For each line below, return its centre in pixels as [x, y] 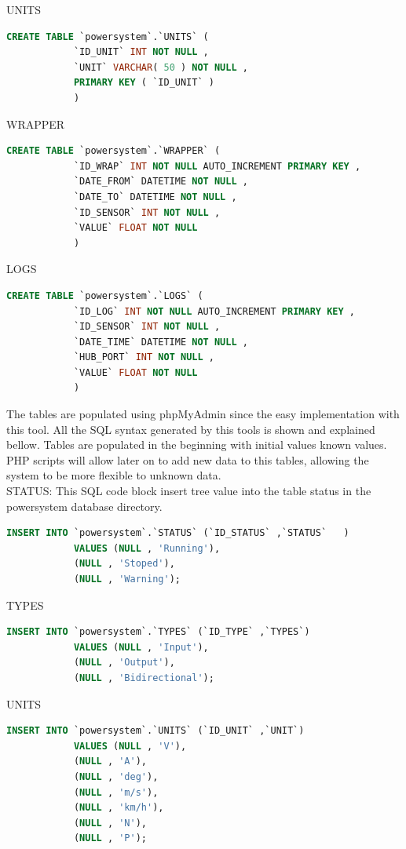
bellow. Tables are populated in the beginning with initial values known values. [197, 445]
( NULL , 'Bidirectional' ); [144, 678]
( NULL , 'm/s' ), [116, 792]
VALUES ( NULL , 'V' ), [130, 746]
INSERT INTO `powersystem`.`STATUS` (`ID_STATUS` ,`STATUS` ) [178, 533]
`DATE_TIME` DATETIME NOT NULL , [161, 342]
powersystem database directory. [84, 506]
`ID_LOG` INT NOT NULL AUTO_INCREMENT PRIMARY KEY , [214, 311]
